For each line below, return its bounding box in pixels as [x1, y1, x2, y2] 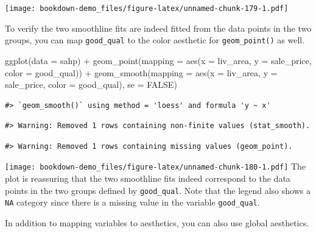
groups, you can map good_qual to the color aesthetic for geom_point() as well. [5, 34, 305, 46]
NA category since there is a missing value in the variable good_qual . [5, 196, 260, 209]
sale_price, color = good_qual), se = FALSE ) [5, 78, 177, 91]
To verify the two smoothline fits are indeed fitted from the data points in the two [5, 21, 312, 34]
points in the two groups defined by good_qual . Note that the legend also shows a [5, 184, 311, 196]
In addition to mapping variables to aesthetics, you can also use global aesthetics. [5, 217, 309, 229]
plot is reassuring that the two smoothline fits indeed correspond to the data [5, 172, 290, 185]
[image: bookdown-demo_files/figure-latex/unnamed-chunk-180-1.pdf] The [5, 160, 306, 173]
